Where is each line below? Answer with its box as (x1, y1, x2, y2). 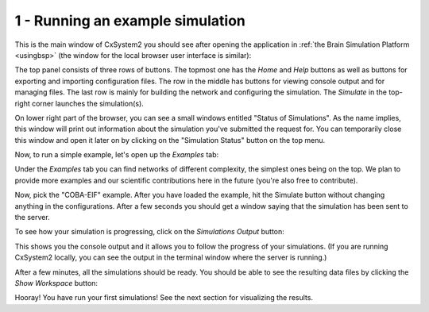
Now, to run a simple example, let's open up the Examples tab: (14, 150, 219, 160)
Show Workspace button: (14, 278, 99, 287)
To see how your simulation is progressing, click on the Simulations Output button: (14, 227, 285, 237)
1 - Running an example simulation (14, 12, 245, 29)
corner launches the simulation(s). (32, 98, 145, 108)
